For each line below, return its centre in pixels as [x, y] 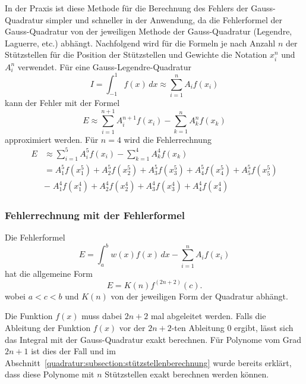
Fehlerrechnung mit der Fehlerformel [95, 215]
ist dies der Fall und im [73, 351]
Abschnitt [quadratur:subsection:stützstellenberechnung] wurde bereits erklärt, [148, 362]
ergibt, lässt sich [264, 328]
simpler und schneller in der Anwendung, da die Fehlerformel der [164, 19]
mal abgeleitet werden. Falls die [208, 316]
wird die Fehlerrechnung [168, 139]
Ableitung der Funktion [48, 328]
